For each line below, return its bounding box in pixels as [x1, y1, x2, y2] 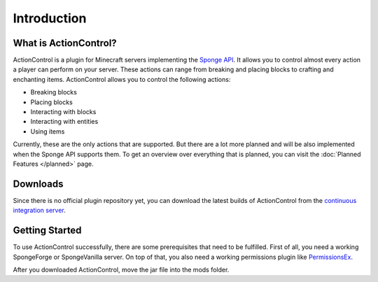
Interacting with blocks [30, 108, 97, 116]
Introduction [13, 10, 87, 26]
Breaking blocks [30, 88, 77, 97]
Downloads [13, 178, 64, 190]
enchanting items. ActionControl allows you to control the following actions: [13, 75, 231, 83]
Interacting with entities [30, 118, 99, 126]
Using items [30, 127, 65, 136]
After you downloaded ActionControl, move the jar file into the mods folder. [13, 265, 230, 274]
